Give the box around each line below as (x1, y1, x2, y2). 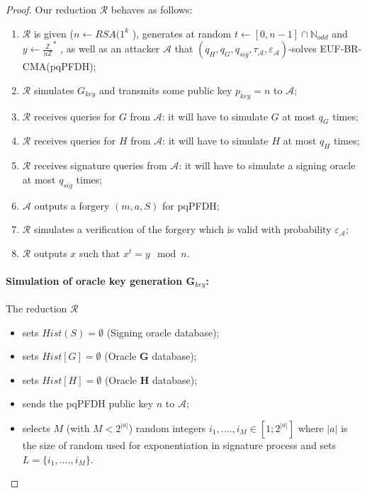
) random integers (128, 420, 206, 435)
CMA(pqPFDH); (22, 59, 96, 74)
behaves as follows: (111, 2, 193, 16)
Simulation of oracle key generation (6, 273, 183, 288)
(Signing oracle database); (106, 324, 220, 339)
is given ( (33, 25, 74, 40)
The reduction (6, 301, 67, 316)
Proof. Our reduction (6, 2, 96, 16)
